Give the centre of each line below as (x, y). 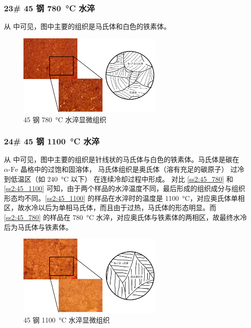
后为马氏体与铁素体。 (38, 227)
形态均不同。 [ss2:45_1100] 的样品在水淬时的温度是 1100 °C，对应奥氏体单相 (124, 198)
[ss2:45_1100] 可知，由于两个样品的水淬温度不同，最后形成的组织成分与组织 (125, 188)
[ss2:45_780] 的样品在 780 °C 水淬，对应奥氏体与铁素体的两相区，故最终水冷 (125, 217)
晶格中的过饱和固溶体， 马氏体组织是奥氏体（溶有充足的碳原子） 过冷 (132, 169)
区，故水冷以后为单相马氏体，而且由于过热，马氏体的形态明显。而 (110, 207)
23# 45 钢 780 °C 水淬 (49, 8)
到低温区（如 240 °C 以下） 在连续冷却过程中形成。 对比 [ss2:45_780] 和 (119, 178)
